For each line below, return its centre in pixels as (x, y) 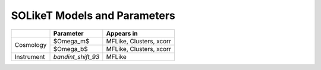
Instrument (30, 56)
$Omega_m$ (71, 41)
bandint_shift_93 (76, 56)
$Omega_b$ (71, 49)
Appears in (122, 33)
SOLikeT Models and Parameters (93, 15)
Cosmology (31, 45)
